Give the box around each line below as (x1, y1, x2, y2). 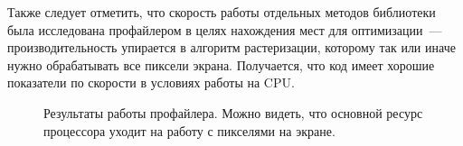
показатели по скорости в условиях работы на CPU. (7, 73, 295, 92)
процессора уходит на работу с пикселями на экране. (43, 121, 335, 140)
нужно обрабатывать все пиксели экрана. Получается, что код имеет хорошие (7, 55, 435, 74)
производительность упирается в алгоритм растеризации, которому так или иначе (7, 38, 456, 57)
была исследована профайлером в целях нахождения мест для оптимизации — (7, 20, 442, 39)
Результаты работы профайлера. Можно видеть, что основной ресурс (43, 103, 423, 122)
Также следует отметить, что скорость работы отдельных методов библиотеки (7, 3, 436, 21)
